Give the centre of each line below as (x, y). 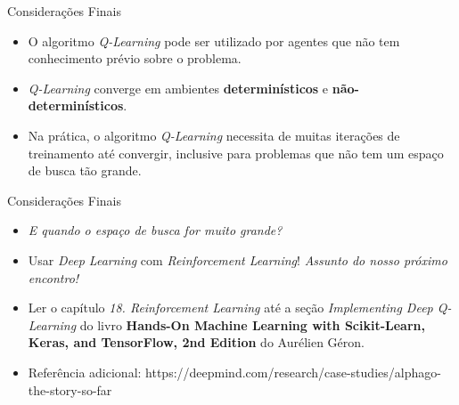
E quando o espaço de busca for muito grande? (155, 230)
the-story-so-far (70, 389)
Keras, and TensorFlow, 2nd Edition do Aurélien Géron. (196, 342)
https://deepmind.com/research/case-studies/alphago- (293, 372)
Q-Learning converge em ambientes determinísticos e (178, 88)
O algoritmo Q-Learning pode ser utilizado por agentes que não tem (214, 40)
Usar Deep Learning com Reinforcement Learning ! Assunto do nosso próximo (238, 259)
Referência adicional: (85, 372)
